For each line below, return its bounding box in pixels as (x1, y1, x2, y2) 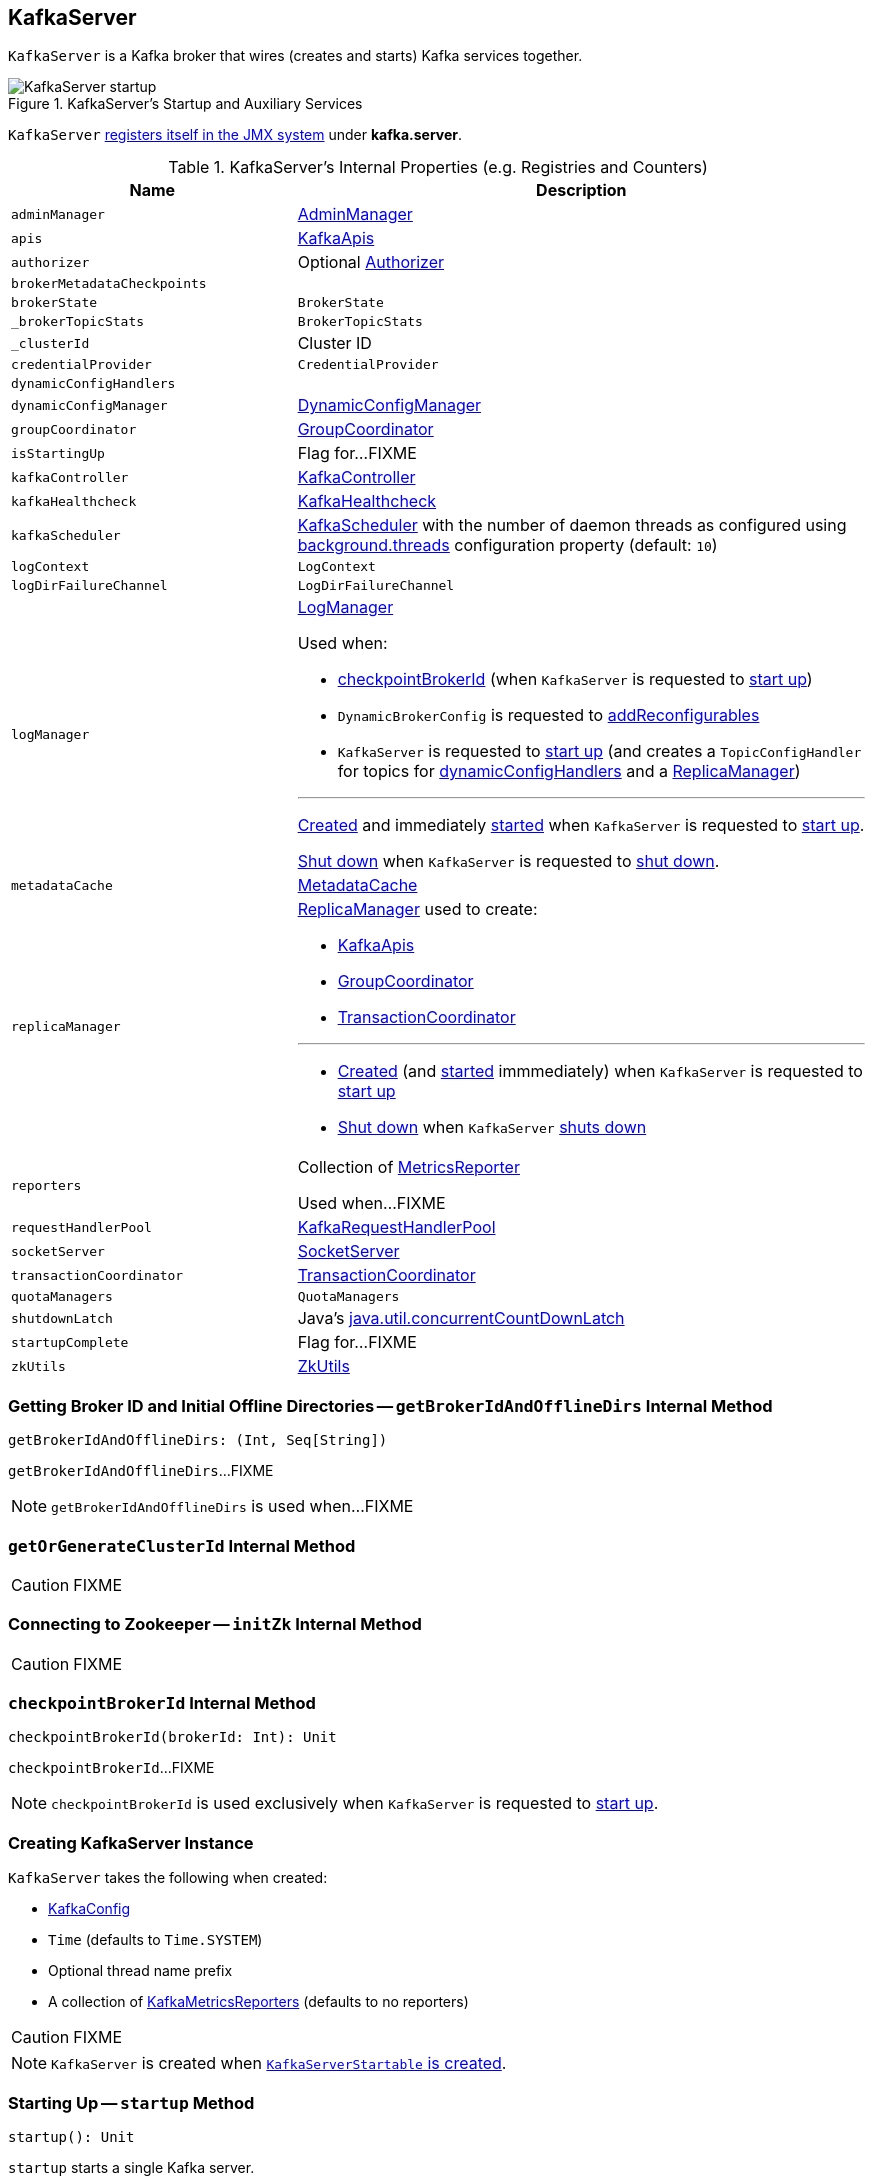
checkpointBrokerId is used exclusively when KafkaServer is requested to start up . (51, 1793, 659, 1814)
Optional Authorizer (297, 252, 444, 273)
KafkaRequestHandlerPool (297, 1217, 496, 1238)
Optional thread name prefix (48, 1962, 233, 1980)
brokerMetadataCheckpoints (11, 276, 207, 292)
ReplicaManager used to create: (297, 899, 538, 920)
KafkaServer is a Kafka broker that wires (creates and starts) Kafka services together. (8, 47, 583, 65)
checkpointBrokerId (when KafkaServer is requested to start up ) (337, 669, 813, 690)
